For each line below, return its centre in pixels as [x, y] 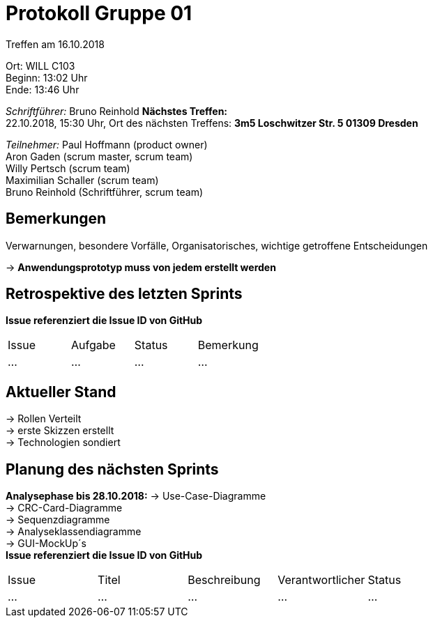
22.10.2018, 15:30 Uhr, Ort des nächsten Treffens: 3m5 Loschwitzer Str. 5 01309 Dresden [212, 123]
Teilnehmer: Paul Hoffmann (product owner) [107, 144]
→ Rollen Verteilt [44, 419]
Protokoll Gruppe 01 [99, 13]
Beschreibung [224, 580]
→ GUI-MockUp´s [46, 544]
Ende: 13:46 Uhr [43, 89]
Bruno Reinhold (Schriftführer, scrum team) [105, 192]
